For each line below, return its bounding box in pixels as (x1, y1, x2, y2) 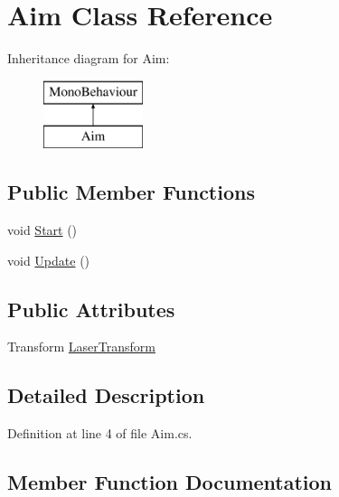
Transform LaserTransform (7, 337, 155, 356)
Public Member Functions (7, 178, 255, 206)
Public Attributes (7, 295, 175, 323)
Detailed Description (7, 381, 205, 409)
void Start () (7, 220, 78, 239)
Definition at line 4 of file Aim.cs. (7, 424, 193, 443)
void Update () (7, 250, 90, 269)
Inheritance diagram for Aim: (7, 49, 170, 68)
